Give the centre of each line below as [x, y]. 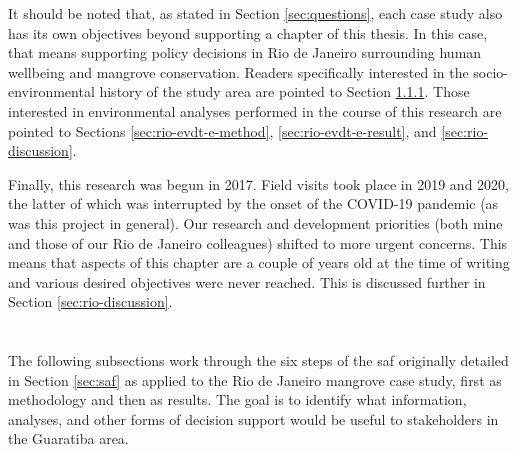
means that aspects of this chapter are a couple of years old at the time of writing [259, 262]
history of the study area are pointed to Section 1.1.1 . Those [284, 91]
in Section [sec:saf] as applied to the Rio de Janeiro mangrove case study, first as [255, 379]
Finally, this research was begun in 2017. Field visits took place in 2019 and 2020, [258, 183]
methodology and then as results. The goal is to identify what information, [237, 399]
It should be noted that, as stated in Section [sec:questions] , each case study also [255, 13]
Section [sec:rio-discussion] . [90, 301]
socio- [491, 71]
